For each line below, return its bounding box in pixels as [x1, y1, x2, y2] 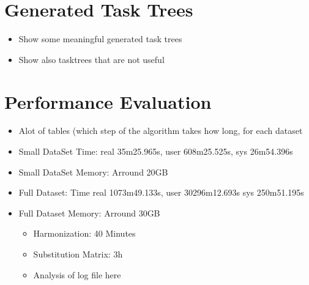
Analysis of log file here [33, 268, 121, 281]
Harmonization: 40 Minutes [33, 227, 136, 240]
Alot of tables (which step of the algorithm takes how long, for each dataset [18, 124, 303, 137]
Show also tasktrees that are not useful [18, 53, 165, 65]
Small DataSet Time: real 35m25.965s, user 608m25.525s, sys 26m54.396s [18, 145, 293, 158]
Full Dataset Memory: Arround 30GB [18, 206, 160, 219]
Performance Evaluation [4, 89, 212, 114]
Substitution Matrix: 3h [33, 248, 123, 260]
